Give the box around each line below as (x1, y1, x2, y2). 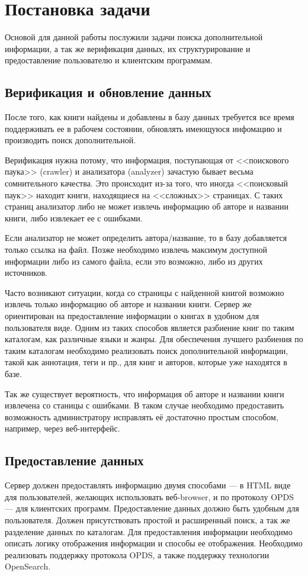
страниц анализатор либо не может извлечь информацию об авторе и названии (5, 200, 288, 213)
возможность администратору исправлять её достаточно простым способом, (5, 410, 278, 423)
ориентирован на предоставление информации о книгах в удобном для (5, 310, 259, 322)
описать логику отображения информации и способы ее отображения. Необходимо (5, 537, 303, 549)
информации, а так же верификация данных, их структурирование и (5, 42, 251, 54)
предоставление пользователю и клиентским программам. (5, 54, 213, 66)
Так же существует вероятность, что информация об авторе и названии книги (5, 387, 284, 400)
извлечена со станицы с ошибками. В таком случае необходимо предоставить (5, 399, 284, 411)
